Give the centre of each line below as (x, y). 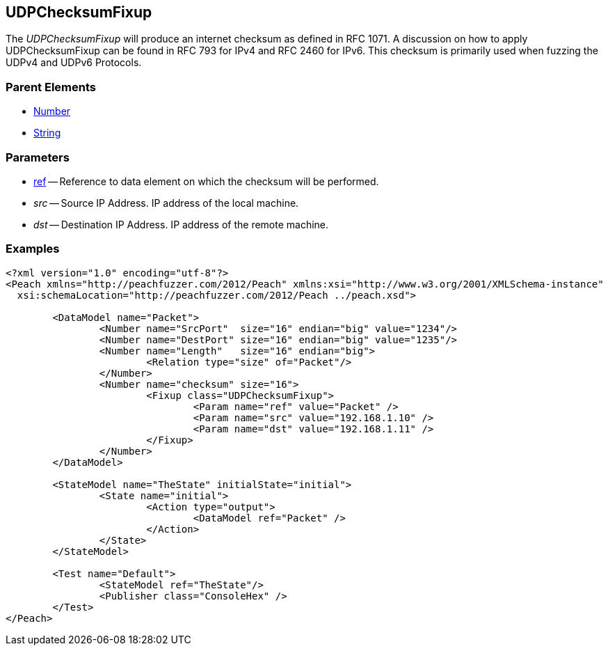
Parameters (38, 157)
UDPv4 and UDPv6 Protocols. (74, 63)
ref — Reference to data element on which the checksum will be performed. (206, 181)
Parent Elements (51, 87)
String (47, 133)
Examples (33, 249)
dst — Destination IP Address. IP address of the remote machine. (181, 224)
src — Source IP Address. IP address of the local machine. (166, 203)
